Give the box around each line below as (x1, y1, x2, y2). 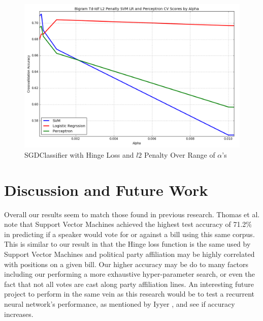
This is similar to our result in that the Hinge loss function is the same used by (4, 239, 251, 249)
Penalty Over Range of (144, 149, 215, 160)
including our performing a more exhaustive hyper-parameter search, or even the (4, 269, 255, 279)
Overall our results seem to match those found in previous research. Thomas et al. (4, 209, 260, 219)
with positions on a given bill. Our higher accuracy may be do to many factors (4, 258, 249, 269)
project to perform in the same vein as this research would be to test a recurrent (4, 288, 254, 299)
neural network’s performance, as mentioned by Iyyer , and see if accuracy (4, 299, 235, 309)
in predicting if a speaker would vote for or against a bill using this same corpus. (4, 228, 255, 239)
